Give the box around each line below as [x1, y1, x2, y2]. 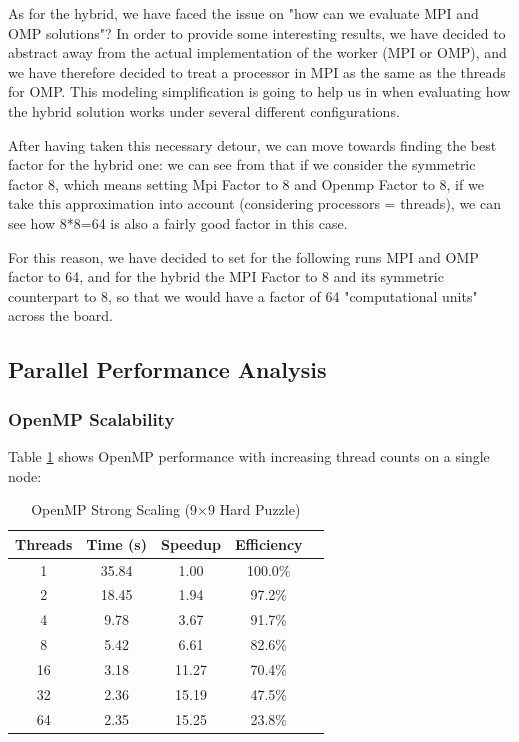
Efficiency [234, 533, 303, 554]
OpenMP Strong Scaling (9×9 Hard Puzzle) [31, 499, 301, 520]
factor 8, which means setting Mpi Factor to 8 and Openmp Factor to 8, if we [8, 173, 484, 194]
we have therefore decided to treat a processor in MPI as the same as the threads [8, 61, 506, 82]
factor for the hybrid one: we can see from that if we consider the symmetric [8, 154, 476, 175]
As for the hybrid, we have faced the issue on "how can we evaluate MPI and [8, 3, 479, 23]
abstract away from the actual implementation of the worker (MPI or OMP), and [8, 42, 507, 63]
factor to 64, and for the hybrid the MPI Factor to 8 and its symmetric [8, 266, 444, 287]
